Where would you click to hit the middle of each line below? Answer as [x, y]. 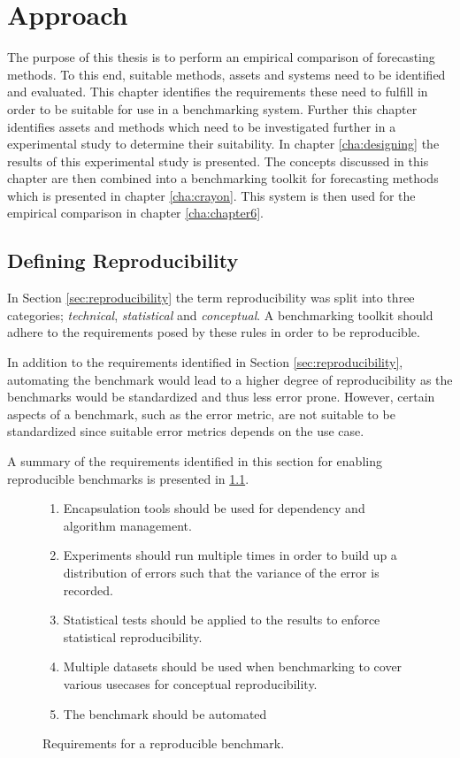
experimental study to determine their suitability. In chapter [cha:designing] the [223, 144]
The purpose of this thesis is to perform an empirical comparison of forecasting [221, 57]
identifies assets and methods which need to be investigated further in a [202, 126]
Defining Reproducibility [123, 260]
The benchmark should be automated [165, 713]
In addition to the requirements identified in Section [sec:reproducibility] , [205, 362]
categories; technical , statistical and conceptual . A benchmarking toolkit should [220, 314]
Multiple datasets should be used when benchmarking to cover [233, 666]
